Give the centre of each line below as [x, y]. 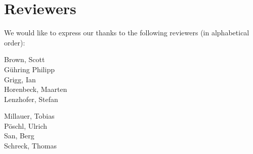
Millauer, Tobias [29, 116]
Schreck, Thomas [30, 146]
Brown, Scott [25, 59]
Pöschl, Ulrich [26, 125]
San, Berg [19, 136]
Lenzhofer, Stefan [31, 99]
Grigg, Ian [20, 79]
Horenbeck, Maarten [36, 89]
